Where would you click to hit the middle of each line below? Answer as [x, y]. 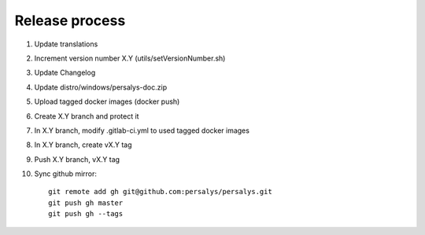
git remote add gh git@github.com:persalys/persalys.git [161, 192]
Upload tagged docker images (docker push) [107, 101]
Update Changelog [65, 73]
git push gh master [86, 203]
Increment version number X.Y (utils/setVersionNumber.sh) [130, 58]
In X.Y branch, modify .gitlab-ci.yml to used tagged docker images [142, 130]
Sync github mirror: [66, 174]
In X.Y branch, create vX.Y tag [83, 145]
